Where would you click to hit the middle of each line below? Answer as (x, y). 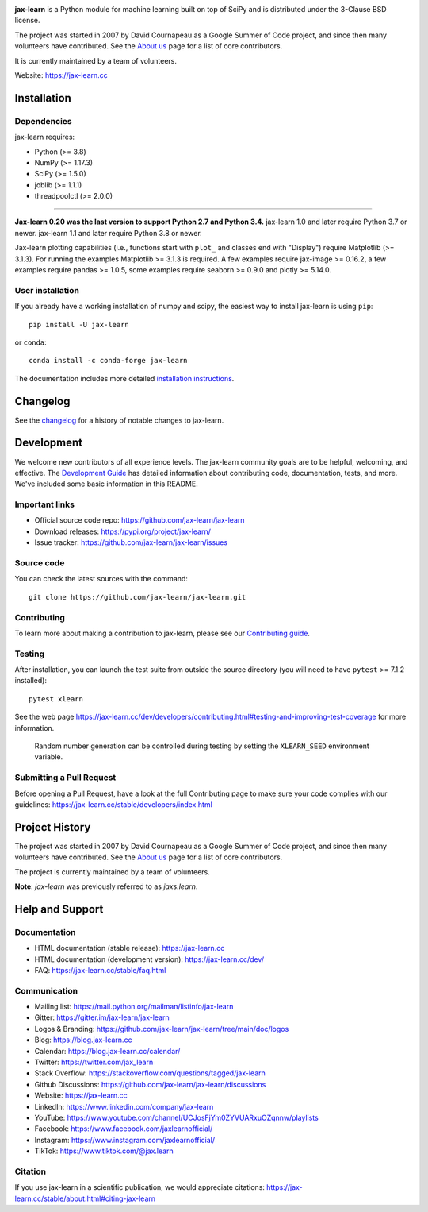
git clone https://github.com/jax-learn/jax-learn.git (138, 597)
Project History (53, 827)
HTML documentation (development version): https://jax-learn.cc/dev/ (149, 959)
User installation (47, 290)
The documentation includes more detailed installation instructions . (124, 378)
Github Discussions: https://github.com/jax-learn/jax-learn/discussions (150, 1084)
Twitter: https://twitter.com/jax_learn (94, 1062)
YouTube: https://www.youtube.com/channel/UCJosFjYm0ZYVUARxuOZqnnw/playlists (176, 1117)
